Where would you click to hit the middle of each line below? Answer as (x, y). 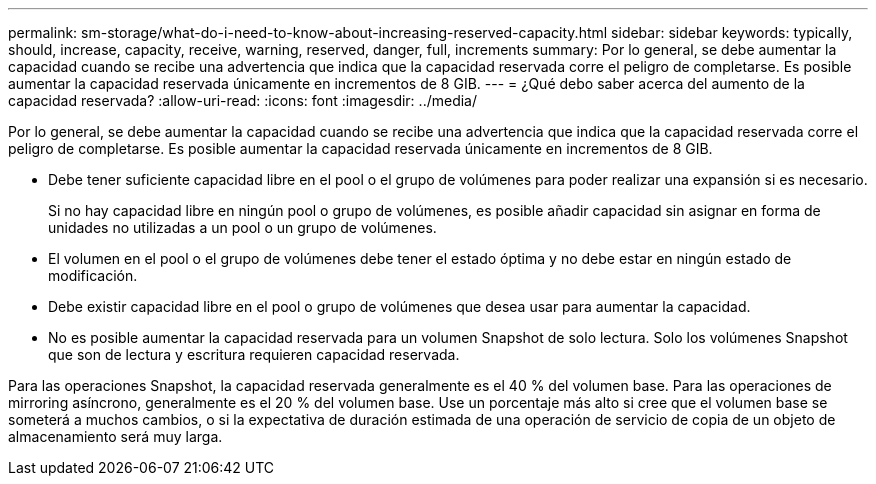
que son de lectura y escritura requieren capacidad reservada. (254, 354)
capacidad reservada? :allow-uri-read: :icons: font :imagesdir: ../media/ (242, 100)
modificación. (93, 275)
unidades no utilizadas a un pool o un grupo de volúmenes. (242, 227)
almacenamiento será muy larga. (115, 436)
